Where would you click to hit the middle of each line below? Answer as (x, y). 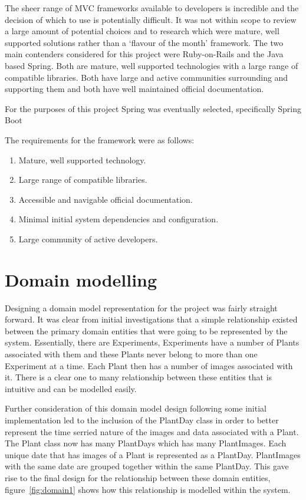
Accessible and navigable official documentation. (106, 199)
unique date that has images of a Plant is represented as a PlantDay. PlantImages (153, 454)
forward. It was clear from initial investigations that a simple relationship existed (151, 319)
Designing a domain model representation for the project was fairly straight (141, 307)
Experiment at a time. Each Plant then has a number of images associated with (149, 365)
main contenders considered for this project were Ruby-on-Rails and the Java (144, 54)
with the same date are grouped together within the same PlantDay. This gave (147, 466)
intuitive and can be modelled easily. (71, 388)
